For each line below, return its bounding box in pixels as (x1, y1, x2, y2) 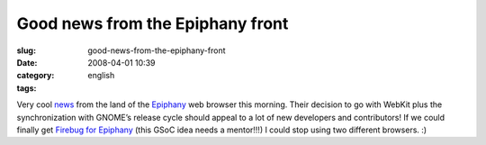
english (87, 70, 115, 81)
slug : (16, 45, 36, 56)
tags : (16, 82, 37, 94)
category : (16, 70, 55, 81)
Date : (16, 57, 38, 68)
